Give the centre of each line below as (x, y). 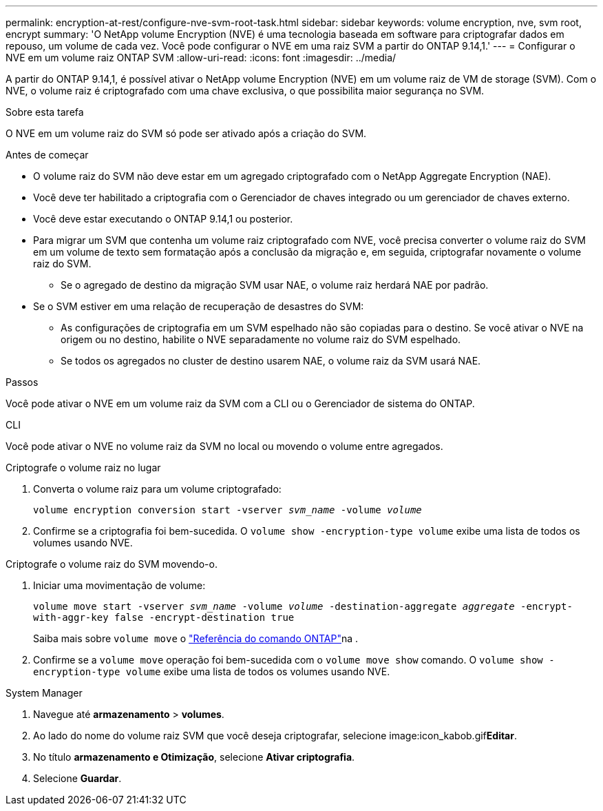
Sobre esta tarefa (45, 112)
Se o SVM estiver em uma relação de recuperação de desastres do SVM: (199, 306)
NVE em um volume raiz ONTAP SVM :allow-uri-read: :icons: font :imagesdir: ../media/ (201, 58)
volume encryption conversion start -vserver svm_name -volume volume (228, 510)
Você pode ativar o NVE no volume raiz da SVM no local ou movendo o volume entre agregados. (224, 446)
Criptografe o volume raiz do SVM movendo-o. (112, 564)
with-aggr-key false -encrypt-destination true (164, 617)
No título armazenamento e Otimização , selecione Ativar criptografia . (194, 757)
